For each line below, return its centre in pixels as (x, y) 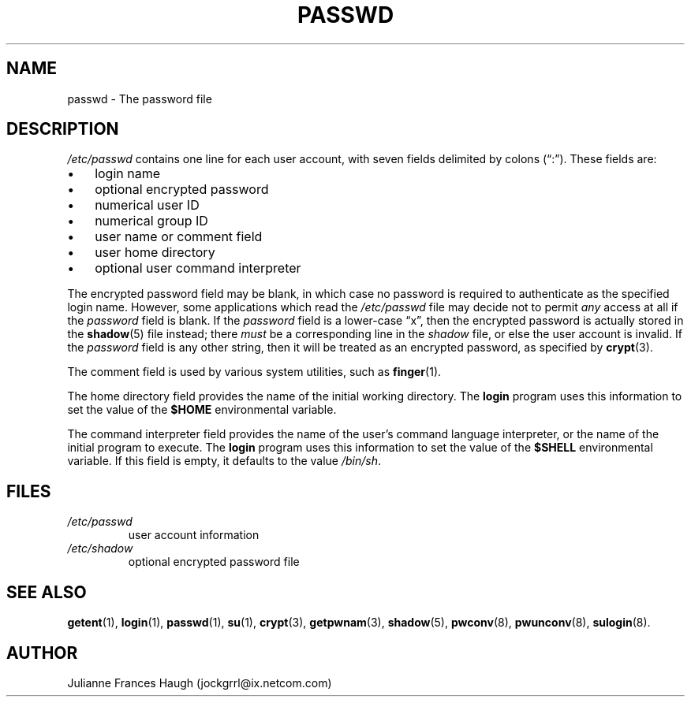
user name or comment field (179, 237)
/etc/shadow (100, 549)
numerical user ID (147, 205)
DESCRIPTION (63, 129)
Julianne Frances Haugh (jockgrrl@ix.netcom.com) (200, 683)
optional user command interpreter (198, 268)
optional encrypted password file (214, 562)
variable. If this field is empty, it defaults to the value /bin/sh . (224, 461)
